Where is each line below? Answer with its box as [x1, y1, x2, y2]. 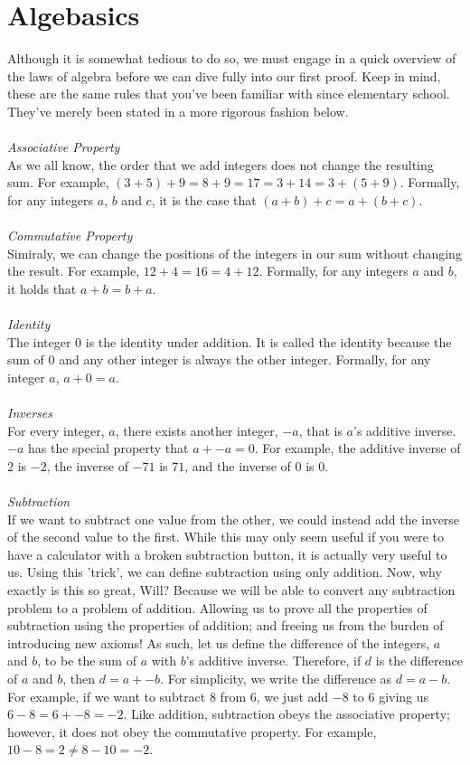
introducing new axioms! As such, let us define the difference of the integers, [7, 633, 430, 652]
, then [62, 668, 96, 687]
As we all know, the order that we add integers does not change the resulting [7, 155, 434, 174]
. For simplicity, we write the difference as [160, 668, 392, 687]
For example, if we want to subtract [7, 686, 206, 705]
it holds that [7, 279, 77, 297]
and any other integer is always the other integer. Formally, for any [59, 350, 431, 369]
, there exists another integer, [115, 420, 278, 439]
